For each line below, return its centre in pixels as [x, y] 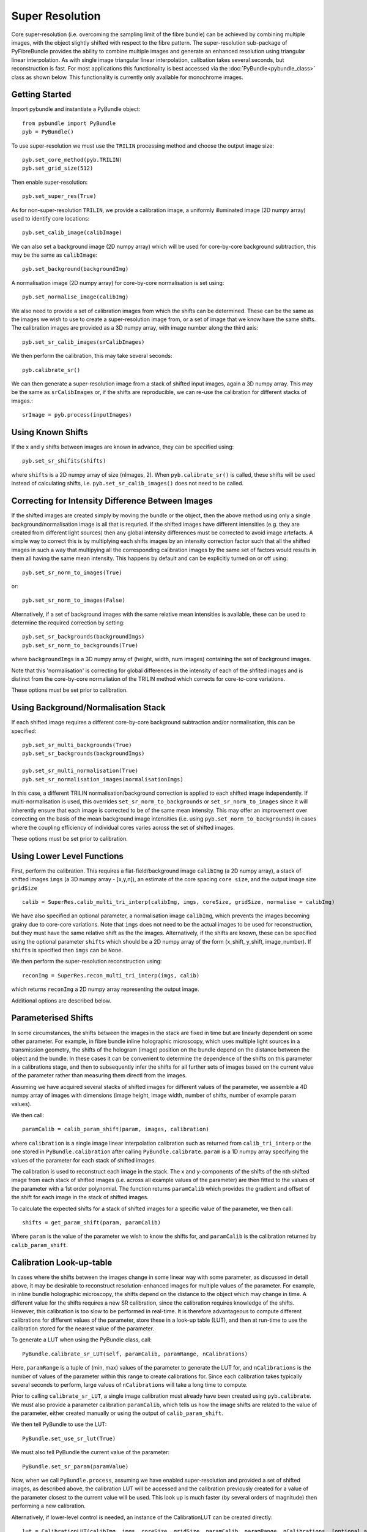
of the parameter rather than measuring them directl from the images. [99, 1075]
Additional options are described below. [61, 1000]
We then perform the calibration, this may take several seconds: [92, 356]
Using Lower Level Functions [67, 856]
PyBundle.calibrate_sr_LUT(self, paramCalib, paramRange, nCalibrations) [135, 1354]
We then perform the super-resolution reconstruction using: [87, 961]
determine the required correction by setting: [68, 623]
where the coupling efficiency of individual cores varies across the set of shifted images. [123, 827]
